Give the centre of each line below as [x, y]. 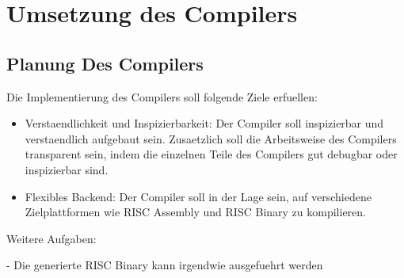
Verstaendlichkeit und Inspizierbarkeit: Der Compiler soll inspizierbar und [204, 123]
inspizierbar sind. [67, 169]
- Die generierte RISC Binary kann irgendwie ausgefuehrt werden [165, 265]
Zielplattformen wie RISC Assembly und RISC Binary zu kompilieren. [195, 212]
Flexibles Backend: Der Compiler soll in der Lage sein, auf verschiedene [198, 196]
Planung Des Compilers [105, 63]
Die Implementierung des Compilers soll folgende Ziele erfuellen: [162, 96]
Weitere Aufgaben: [51, 238]
